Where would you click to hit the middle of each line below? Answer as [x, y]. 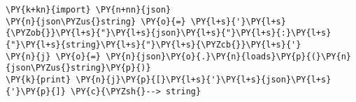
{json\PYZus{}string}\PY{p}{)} [78, 68]
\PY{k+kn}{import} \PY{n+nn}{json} [88, 10]
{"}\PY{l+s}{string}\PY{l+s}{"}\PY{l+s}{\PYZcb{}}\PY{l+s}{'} [154, 44]
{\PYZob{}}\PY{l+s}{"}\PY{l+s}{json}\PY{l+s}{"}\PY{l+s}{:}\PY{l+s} [169, 33]
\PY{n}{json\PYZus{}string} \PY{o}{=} [96, 21]
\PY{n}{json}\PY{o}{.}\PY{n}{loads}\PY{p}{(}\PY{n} [228, 56]
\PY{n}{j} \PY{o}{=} [54, 56]
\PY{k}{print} [38, 79]
